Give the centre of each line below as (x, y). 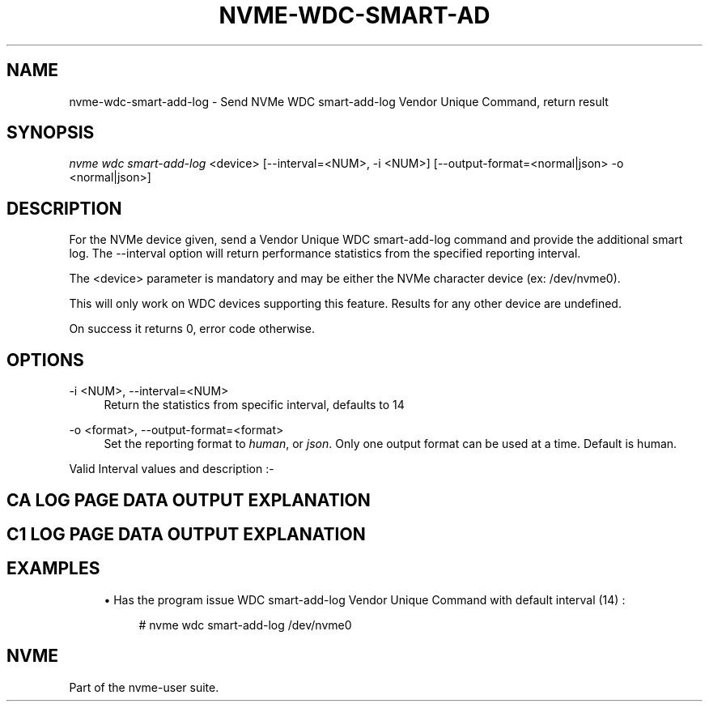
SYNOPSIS (51, 133)
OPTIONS (45, 360)
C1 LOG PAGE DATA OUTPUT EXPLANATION (186, 534)
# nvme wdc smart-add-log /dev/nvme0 (245, 625)
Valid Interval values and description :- (172, 469)
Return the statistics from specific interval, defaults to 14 (254, 405)
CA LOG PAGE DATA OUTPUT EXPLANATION (189, 500)
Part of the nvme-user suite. (144, 687)
